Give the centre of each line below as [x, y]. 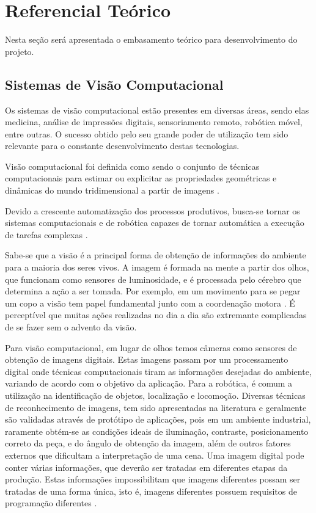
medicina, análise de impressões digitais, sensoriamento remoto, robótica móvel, [154, 122]
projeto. [20, 51]
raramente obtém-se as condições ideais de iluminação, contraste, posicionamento [157, 431]
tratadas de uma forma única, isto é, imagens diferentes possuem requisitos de [151, 491]
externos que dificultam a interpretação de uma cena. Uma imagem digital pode [155, 455]
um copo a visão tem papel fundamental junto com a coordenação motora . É [150, 303]
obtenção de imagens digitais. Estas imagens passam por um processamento [147, 359]
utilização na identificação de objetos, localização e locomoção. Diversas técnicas [155, 395]
